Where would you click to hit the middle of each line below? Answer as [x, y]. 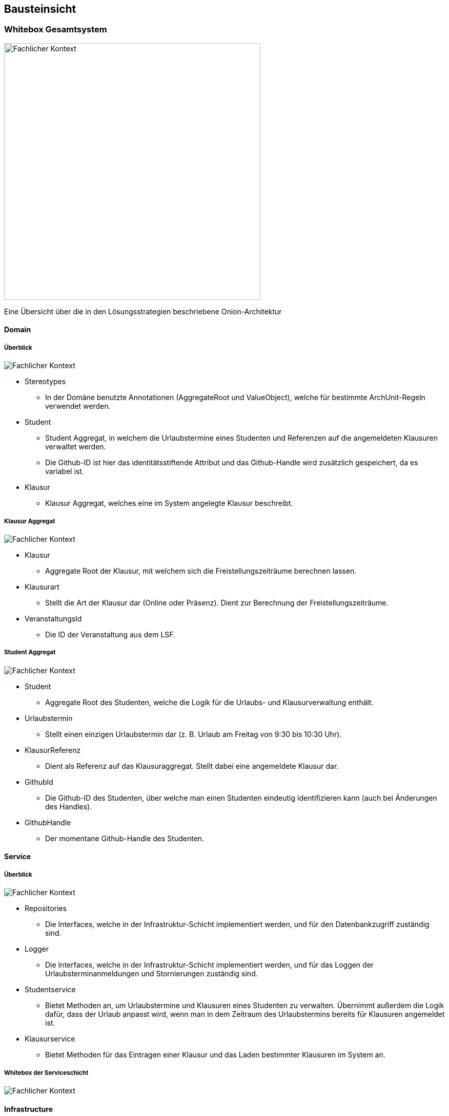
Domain [18, 330]
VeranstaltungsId [53, 618]
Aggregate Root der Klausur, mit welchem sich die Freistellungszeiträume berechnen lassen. [201, 571]
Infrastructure [29, 1109]
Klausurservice [50, 1039]
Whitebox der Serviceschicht [46, 1073]
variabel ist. [65, 471]
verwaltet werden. [76, 447]
